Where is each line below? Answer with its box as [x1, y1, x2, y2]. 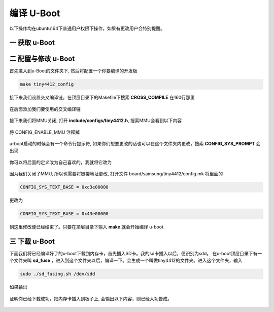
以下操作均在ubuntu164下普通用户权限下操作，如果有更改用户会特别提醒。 [9, 25, 165, 31]
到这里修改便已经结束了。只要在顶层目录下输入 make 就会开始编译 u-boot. [9, 224, 165, 230]
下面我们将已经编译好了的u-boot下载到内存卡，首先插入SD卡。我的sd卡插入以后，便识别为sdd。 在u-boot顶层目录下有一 [9, 251, 262, 257]
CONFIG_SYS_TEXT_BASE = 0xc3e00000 [20, 184, 109, 190]
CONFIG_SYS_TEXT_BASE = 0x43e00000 [20, 211, 109, 217]
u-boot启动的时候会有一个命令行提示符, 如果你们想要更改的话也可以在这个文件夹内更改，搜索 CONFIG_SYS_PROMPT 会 [9, 141, 261, 146]
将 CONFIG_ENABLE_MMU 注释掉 [9, 129, 80, 135]
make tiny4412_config [20, 82, 74, 87]
